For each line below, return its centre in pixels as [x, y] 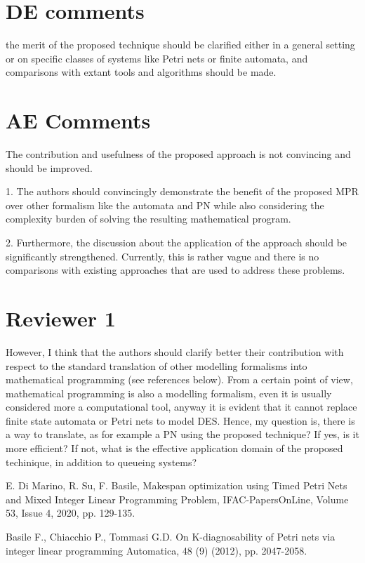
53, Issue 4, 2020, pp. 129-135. [71, 513]
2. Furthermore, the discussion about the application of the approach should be [177, 242]
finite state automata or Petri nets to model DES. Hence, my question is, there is [180, 420]
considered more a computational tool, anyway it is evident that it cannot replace [181, 407]
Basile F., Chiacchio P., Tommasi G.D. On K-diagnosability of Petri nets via [171, 537]
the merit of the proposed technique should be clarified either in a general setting [180, 45]
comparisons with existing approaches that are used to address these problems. [175, 270]
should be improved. [49, 167]
